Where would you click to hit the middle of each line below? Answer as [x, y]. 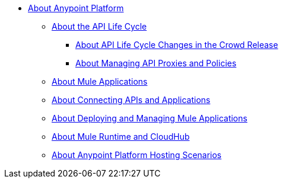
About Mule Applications [100, 81]
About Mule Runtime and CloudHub [121, 137]
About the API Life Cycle [99, 26]
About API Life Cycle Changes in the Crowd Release [177, 45]
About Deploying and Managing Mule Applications [150, 118]
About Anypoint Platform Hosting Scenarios [137, 155]
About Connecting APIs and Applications [131, 100]
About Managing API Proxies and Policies [156, 63]
